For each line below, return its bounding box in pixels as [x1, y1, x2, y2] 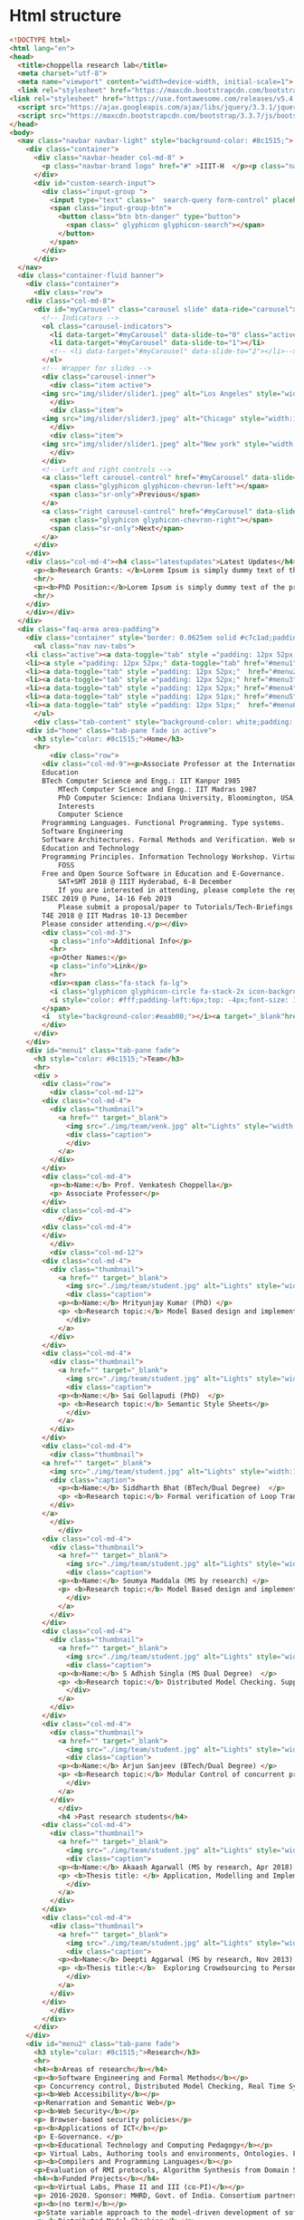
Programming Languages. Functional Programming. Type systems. [42, 819, 285, 828]
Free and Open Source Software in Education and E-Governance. [42, 869, 285, 879]
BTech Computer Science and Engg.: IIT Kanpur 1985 [42, 776, 242, 785]
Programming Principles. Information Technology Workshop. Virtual [42, 852, 301, 861]
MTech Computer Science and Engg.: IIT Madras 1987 [57, 784, 257, 793]
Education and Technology [42, 843, 140, 852]
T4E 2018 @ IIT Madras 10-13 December [42, 911, 188, 920]
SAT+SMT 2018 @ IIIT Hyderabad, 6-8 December [57, 878, 233, 887]
